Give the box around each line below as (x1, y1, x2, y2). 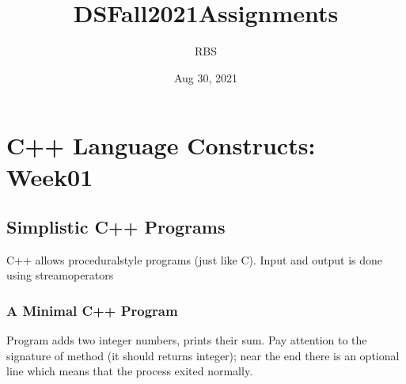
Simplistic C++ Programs (6, 215, 226, 239)
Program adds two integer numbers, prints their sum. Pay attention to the (6, 332, 367, 348)
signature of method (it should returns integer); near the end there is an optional (6, 347, 400, 363)
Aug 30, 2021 (173, 69, 238, 86)
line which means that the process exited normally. (6, 363, 253, 379)
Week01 (6, 160, 93, 192)
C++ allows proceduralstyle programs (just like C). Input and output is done (6, 251, 383, 268)
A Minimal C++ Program (6, 301, 178, 320)
